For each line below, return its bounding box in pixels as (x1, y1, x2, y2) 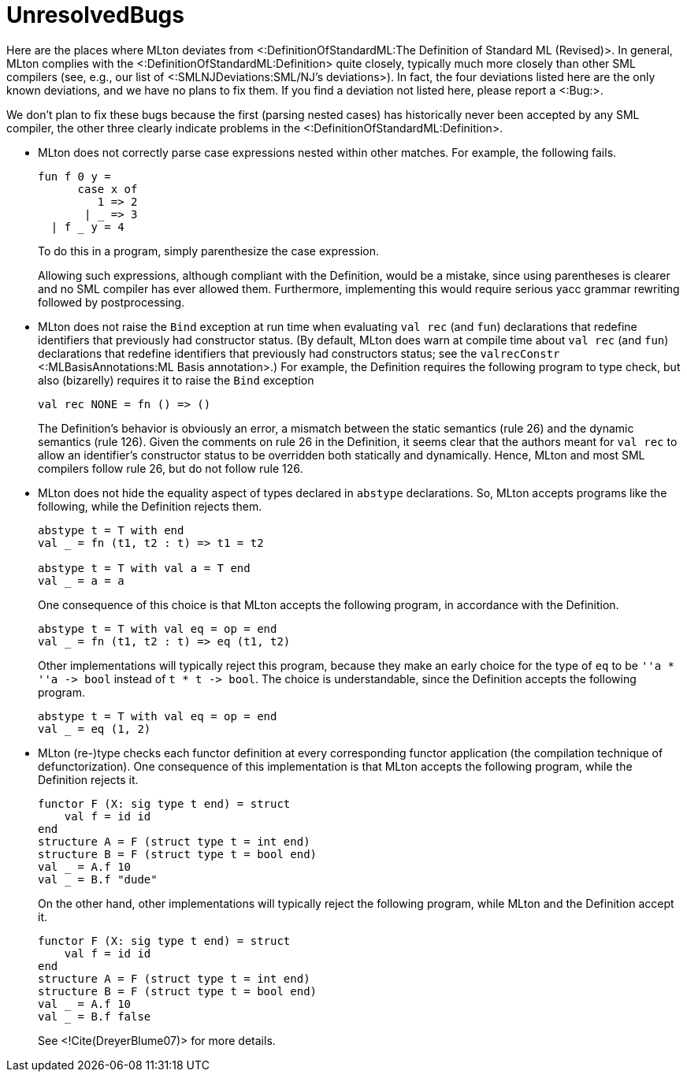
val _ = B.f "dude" (38, 872, 158, 886)
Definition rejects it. (38, 772, 139, 786)
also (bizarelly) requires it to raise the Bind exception (38, 373, 314, 387)
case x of (77, 182, 138, 195)
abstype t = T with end (38, 523, 184, 537)
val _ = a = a (38, 574, 124, 587)
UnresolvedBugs (6, 2, 184, 28)
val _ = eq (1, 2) (38, 722, 151, 735)
